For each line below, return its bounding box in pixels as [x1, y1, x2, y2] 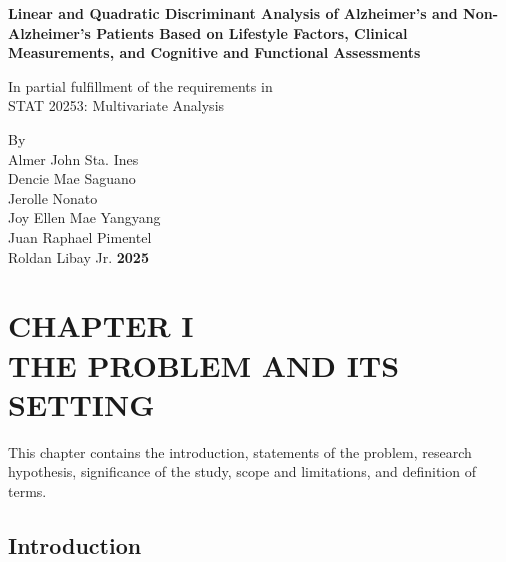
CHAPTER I [8, 305, 194, 346]
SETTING [8, 383, 155, 424]
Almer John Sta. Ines [8, 148, 139, 169]
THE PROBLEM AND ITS [8, 344, 400, 385]
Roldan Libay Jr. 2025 [8, 246, 149, 267]
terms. [8, 480, 47, 501]
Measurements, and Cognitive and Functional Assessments [8, 42, 421, 63]
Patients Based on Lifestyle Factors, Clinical [96, 22, 408, 43]
